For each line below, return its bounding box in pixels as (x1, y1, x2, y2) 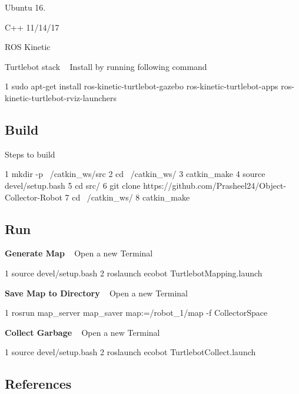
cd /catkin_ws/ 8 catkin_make (72, 191, 190, 203)
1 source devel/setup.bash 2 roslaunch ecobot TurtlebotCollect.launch (5, 346, 256, 358)
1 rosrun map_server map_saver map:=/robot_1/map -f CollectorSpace (5, 306, 268, 319)
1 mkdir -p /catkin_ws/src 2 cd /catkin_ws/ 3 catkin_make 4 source (5, 168, 265, 180)
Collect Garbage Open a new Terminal (5, 326, 160, 338)
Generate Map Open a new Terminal (5, 247, 153, 259)
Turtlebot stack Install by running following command (5, 60, 207, 72)
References (5, 375, 72, 393)
